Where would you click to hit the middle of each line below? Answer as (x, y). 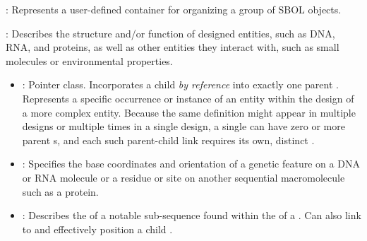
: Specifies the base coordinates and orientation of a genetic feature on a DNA (191, 164)
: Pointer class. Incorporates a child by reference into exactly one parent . (180, 84)
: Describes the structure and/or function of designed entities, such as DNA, (170, 33)
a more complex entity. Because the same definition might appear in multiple (189, 112)
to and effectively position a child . (97, 229)
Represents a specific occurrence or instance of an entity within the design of (188, 98)
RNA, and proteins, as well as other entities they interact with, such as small (173, 47)
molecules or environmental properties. (89, 60)
